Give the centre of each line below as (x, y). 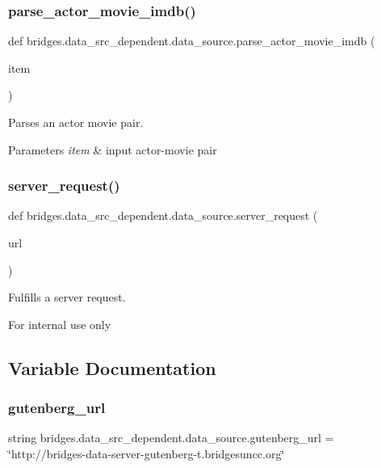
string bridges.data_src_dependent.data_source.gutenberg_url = (171, 438)
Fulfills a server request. (67, 297)
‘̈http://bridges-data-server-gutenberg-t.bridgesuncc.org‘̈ (147, 453)
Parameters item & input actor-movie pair (113, 149)
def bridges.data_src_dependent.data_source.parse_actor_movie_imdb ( (192, 41)
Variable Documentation (112, 367)
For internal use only (60, 324)
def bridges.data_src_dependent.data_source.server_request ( (163, 215)
